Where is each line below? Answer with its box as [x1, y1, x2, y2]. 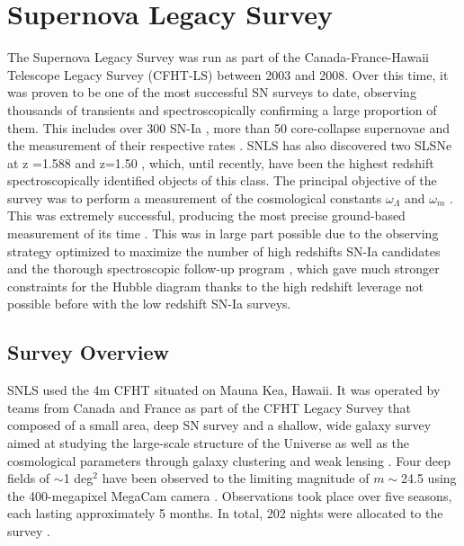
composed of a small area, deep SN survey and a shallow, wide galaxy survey [7, 416, 432, 434]
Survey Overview [7, 338, 169, 366]
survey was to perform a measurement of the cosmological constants [7, 188, 382, 207]
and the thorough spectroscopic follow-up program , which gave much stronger [7, 259, 440, 278]
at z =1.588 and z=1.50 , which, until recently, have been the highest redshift [7, 153, 434, 172]
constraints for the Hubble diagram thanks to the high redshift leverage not [7, 276, 424, 295]
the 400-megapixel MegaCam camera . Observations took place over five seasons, [7, 486, 452, 505]
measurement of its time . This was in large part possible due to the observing [7, 224, 439, 243]
